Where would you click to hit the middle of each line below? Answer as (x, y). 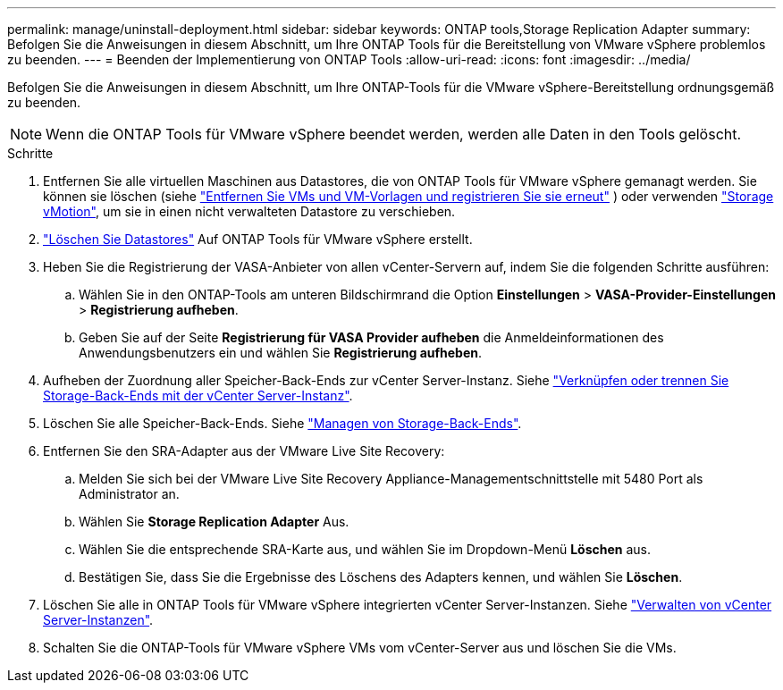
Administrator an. (129, 494)
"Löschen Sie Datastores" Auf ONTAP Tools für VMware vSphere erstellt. (258, 239)
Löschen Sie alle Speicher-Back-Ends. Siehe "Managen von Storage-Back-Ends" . (282, 423)
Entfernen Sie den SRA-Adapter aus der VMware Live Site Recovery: (244, 451)
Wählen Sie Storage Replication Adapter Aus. (214, 522)
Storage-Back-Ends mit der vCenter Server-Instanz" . (198, 395)
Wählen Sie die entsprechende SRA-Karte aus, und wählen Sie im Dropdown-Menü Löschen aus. (365, 549)
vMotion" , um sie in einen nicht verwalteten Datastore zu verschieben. (249, 211)
